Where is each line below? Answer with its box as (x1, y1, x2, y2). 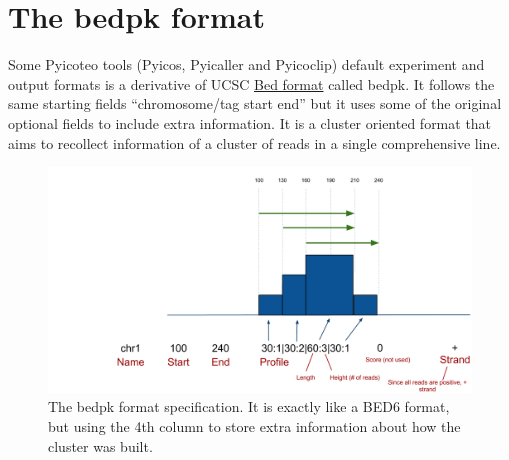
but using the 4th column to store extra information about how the (48, 415, 461, 436)
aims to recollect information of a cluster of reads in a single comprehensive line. (8, 132, 501, 153)
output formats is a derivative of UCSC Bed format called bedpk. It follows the (8, 73, 495, 94)
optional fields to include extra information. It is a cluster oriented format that (8, 112, 492, 133)
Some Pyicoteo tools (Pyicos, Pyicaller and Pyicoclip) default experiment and (8, 54, 485, 75)
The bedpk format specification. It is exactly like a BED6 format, (48, 396, 450, 417)
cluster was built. (48, 435, 153, 456)
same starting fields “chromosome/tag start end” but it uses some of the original (8, 93, 502, 114)
